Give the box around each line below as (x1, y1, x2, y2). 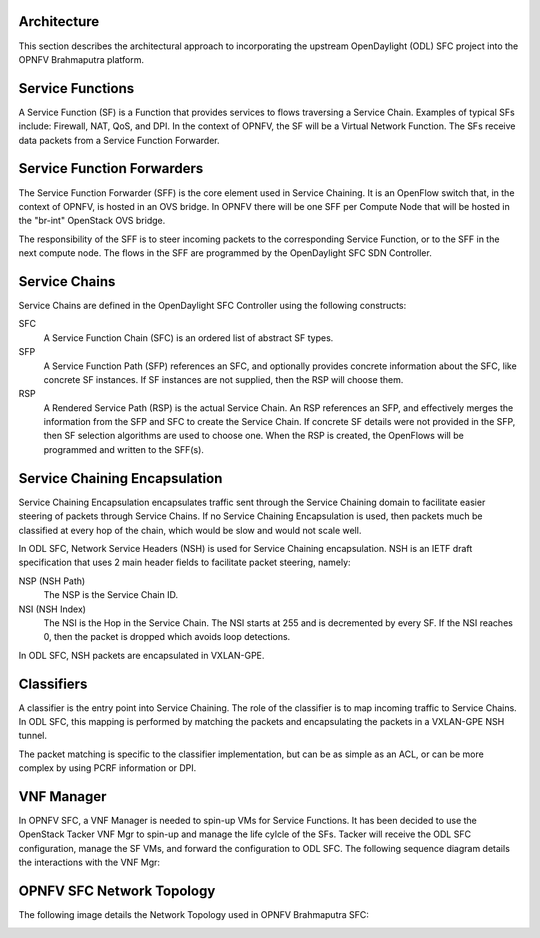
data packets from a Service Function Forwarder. (18, 134, 220, 146)
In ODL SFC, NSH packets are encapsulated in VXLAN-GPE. (18, 649, 265, 661)
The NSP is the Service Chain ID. (43, 589, 179, 601)
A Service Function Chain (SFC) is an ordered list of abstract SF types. (43, 331, 334, 344)
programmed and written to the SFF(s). (43, 443, 205, 455)
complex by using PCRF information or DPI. (18, 762, 197, 774)
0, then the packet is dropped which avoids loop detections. (43, 631, 291, 643)
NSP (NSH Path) (18, 575, 86, 587)
